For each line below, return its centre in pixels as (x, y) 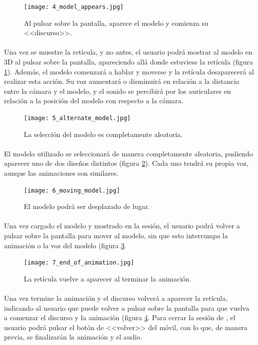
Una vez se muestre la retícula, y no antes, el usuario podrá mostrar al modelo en (128, 52)
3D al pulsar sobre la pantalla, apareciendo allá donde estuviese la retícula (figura (129, 62)
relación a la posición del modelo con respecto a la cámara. (94, 101)
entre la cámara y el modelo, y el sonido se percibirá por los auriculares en (118, 91)
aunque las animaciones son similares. (61, 173)
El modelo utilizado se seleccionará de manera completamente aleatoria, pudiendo (129, 153)
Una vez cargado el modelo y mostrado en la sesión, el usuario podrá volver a (122, 226)
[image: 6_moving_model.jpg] (72, 190)
